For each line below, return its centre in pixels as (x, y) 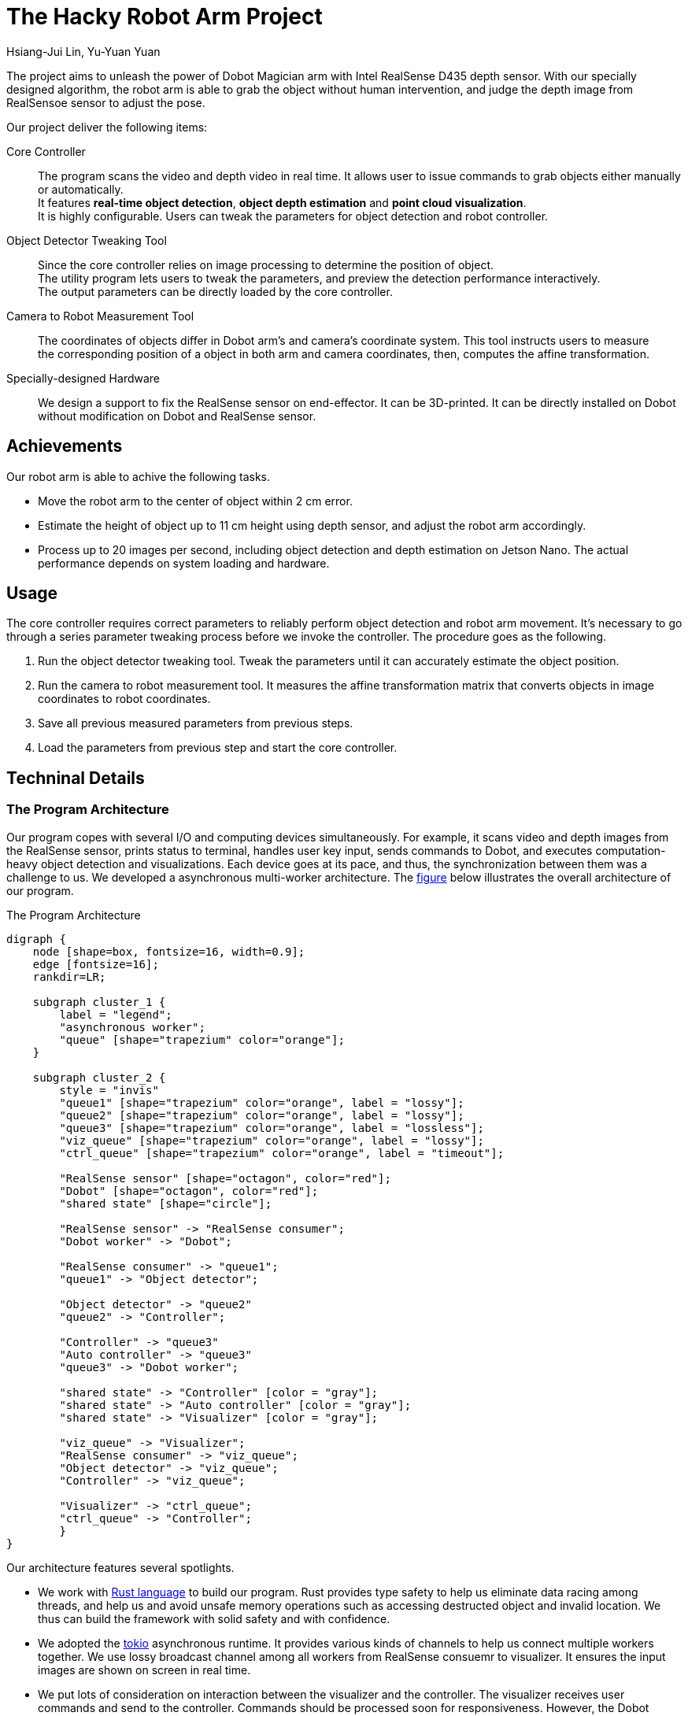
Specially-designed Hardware (83, 378)
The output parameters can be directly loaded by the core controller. (215, 291)
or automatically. (81, 189)
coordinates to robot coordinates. (124, 699)
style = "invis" (109, 1090)
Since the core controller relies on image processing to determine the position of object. (266, 264)
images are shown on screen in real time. (144, 1670)
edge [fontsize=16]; (96, 964)
